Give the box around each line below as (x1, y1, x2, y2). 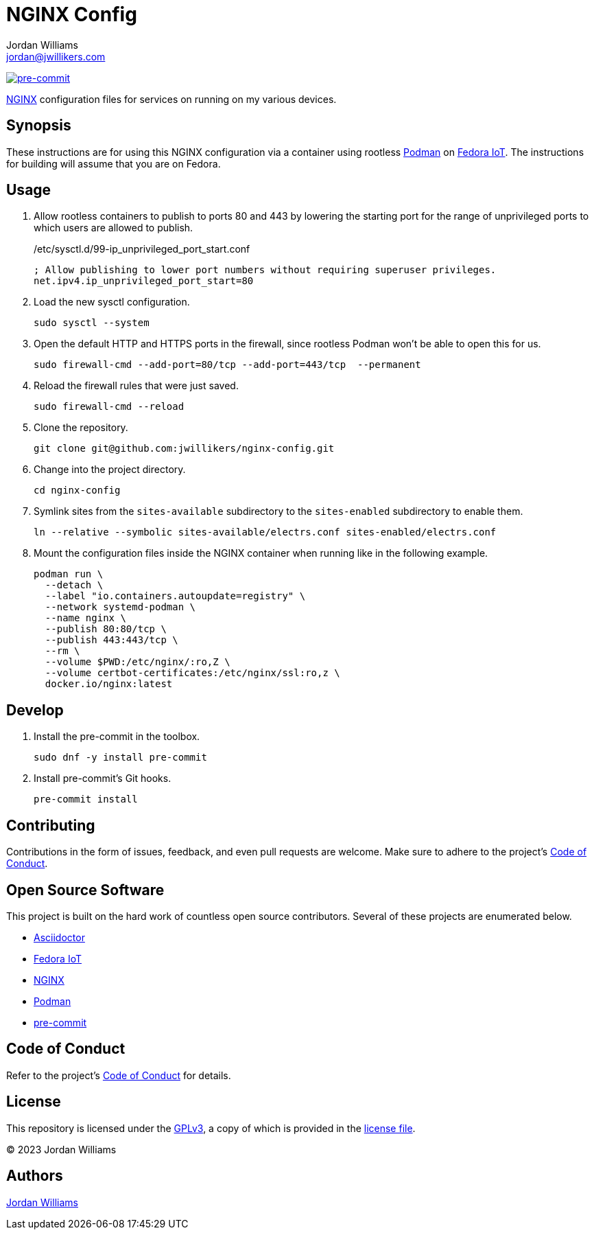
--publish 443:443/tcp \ (45, 634, 178, 646)
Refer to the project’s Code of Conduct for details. (6, 1069, 231, 1081)
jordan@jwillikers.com (6, 50, 106, 62)
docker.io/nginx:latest (45, 678, 173, 690)
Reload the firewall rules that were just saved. (34, 380, 239, 392)
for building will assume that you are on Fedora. (6, 157, 221, 170)
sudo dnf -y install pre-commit (34, 752, 207, 763)
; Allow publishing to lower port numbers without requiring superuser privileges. (34, 264, 497, 276)
